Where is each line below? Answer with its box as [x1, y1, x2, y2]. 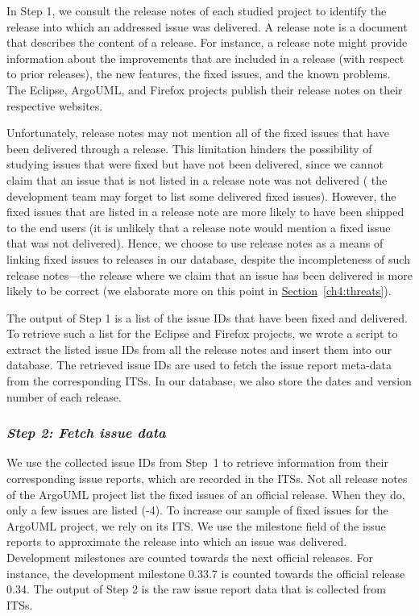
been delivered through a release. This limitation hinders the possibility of [6, 139, 372, 156]
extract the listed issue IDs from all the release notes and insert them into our [6, 340, 392, 357]
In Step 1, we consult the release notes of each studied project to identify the [6, 2, 387, 19]
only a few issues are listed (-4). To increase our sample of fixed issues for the [6, 502, 388, 518]
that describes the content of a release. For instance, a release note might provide [6, 34, 408, 51]
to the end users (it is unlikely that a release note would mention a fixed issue [6, 219, 391, 235]
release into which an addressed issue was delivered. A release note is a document [6, 18, 408, 35]
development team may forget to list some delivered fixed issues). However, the [6, 187, 396, 204]
